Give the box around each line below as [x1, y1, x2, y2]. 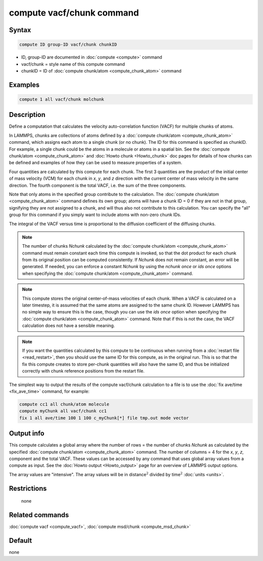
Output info [9, 429, 45, 438]
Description [9, 111, 46, 119]
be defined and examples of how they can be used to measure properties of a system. [9, 160, 183, 166]
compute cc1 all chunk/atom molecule [19, 401, 110, 407]
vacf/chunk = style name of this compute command [21, 61, 125, 67]
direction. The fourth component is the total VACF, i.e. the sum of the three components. [9, 182, 187, 188]
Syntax [9, 26, 31, 34]
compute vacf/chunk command [9, 7, 139, 18]
